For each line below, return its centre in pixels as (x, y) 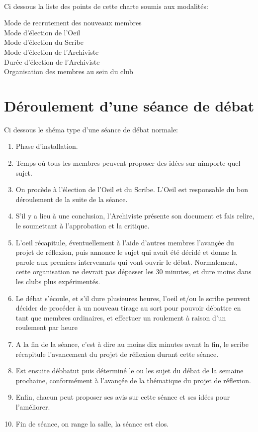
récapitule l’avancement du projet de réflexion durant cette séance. (117, 354)
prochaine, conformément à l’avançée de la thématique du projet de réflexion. (133, 380)
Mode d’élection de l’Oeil (42, 32)
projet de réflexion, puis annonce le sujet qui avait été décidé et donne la (126, 252)
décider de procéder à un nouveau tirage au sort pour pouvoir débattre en (128, 308)
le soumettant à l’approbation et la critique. (83, 226)
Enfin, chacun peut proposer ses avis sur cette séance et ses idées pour (123, 397)
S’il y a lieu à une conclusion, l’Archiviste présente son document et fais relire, (135, 216)
